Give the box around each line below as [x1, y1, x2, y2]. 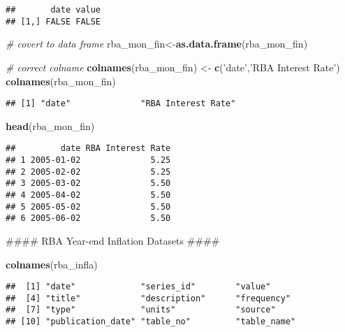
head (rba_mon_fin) [6, 118, 95, 133]
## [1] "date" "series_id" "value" [6, 282, 271, 292]
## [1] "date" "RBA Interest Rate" [6, 99, 236, 109]
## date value [6, 5, 101, 15]
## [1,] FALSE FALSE [6, 16, 101, 27]
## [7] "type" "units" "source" [6, 305, 276, 315]
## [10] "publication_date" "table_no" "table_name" [6, 317, 296, 327]
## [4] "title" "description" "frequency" [6, 293, 291, 303]
